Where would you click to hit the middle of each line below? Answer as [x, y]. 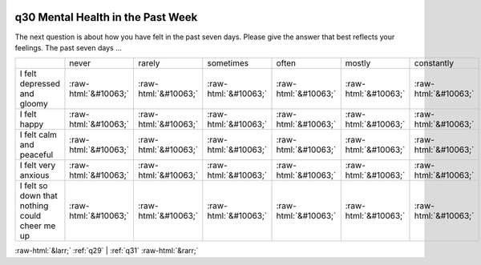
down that [38, 196]
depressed [40, 84]
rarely [149, 63]
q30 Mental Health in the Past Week [106, 17]
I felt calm [38, 135]
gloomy [34, 104]
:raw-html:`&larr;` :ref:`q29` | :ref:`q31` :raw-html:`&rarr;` [107, 251]
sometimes [228, 63]
